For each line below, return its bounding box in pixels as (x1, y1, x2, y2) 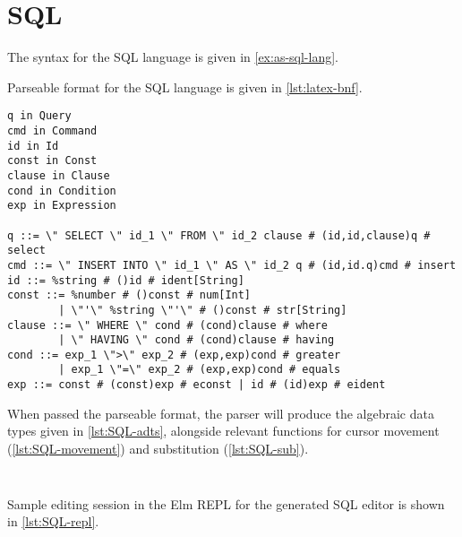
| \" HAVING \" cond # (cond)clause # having (58, 333, 335, 347)
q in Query (7, 109, 72, 123)
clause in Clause (7, 169, 110, 182)
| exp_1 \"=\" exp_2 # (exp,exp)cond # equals (58, 363, 341, 377)
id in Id (7, 139, 59, 152)
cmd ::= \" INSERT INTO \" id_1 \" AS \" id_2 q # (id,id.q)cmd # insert (7, 258, 457, 272)
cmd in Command (7, 124, 98, 137)
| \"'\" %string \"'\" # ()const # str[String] (58, 303, 347, 316)
